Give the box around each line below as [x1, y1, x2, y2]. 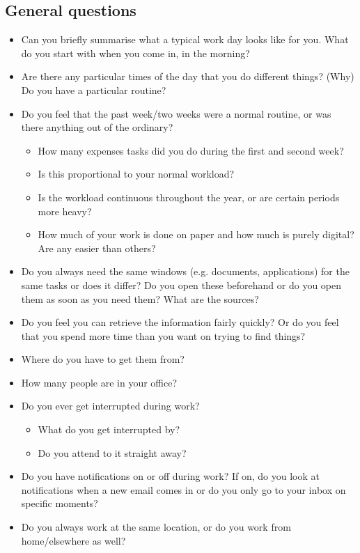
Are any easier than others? [38, 240, 156, 255]
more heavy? [38, 203, 92, 218]
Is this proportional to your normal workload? [38, 166, 235, 181]
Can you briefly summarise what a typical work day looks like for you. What [21, 32, 349, 47]
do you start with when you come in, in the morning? [21, 45, 250, 60]
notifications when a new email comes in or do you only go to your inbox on [21, 482, 346, 497]
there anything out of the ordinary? [21, 120, 173, 134]
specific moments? [21, 496, 98, 511]
